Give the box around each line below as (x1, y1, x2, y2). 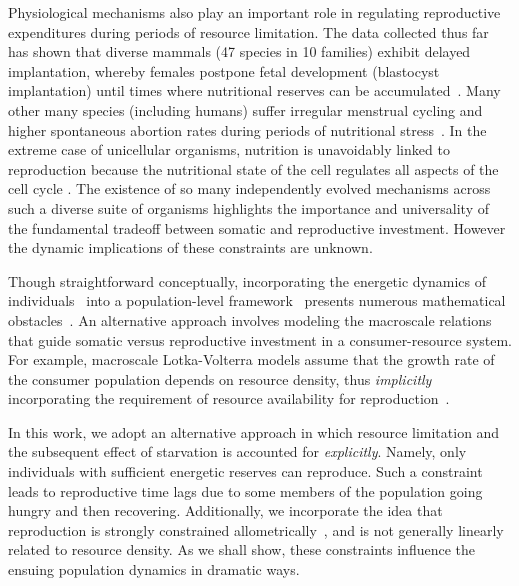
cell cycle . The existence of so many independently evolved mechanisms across (8, 178, 491, 199)
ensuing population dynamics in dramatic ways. (8, 559, 300, 580)
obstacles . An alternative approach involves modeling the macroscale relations (8, 309, 492, 330)
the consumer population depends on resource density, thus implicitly (8, 368, 432, 389)
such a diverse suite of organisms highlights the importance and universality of (8, 197, 489, 218)
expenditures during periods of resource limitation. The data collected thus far (8, 21, 489, 42)
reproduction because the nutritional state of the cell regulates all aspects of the (8, 158, 499, 179)
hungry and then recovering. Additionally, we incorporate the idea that (8, 500, 443, 521)
